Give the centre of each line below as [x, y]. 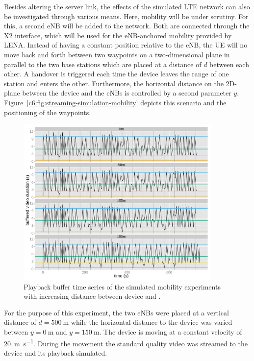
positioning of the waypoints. [48, 112]
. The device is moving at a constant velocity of [171, 331]
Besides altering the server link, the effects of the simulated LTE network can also [127, 6]
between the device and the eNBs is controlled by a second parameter [127, 93]
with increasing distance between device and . [92, 296]
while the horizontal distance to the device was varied [152, 322]
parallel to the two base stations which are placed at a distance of [103, 64]
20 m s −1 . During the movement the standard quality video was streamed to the [126, 342]
